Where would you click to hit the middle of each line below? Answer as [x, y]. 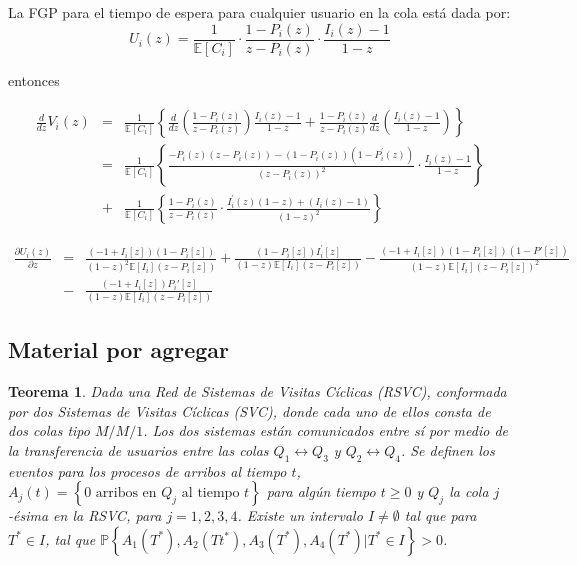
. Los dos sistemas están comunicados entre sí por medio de [325, 430]
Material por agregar [119, 349]
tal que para [440, 515]
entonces [34, 79]
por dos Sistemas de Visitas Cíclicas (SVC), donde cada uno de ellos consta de [249, 410]
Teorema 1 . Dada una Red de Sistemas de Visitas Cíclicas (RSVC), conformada [257, 391]
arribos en [126, 493]
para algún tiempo [321, 491]
